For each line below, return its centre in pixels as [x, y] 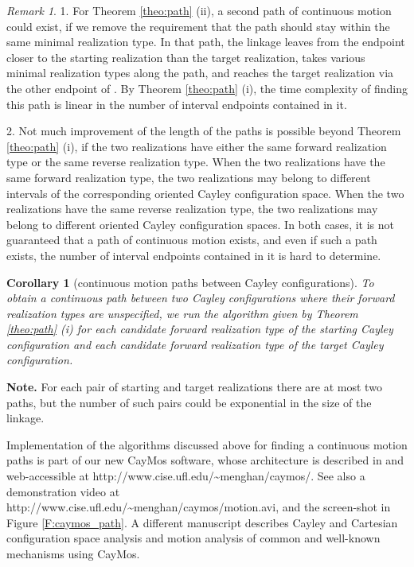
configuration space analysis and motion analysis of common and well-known [193, 538]
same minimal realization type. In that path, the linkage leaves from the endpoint [206, 42]
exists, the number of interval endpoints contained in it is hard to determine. [194, 255]
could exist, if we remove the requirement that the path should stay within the [198, 26]
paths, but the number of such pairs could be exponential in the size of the [189, 402]
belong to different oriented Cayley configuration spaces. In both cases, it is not [200, 224]
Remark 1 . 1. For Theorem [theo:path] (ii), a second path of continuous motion [199, 10]
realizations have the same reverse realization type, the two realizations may [192, 209]
